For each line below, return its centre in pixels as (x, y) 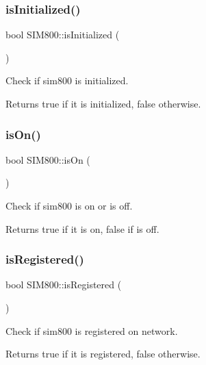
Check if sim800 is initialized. (67, 80)
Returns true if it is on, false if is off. (82, 228)
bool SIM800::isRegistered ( (64, 285)
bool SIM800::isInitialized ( (63, 35)
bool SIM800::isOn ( (48, 159)
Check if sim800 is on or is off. (69, 205)
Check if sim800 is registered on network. (92, 330)
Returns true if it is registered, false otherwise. (103, 354)
